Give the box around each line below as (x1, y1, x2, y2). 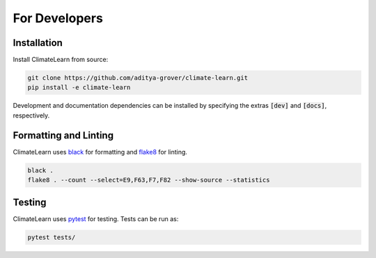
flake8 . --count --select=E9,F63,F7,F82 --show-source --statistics (27, 176, 270, 184)
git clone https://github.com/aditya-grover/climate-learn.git (27, 74, 249, 82)
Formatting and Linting (13, 129, 114, 141)
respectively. (13, 111, 50, 120)
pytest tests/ (27, 233, 76, 241)
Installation (13, 37, 63, 49)
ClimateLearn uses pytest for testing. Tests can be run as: (13, 214, 179, 223)
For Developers (13, 10, 104, 26)
